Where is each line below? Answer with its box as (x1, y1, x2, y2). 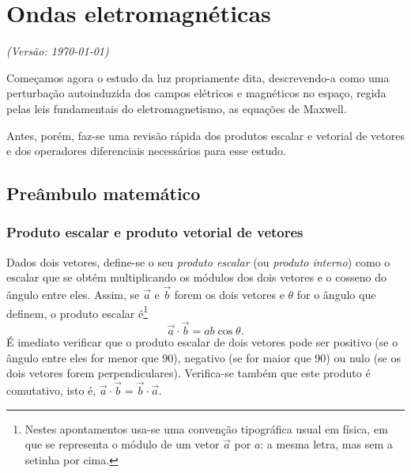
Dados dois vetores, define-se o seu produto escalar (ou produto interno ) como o (6, 253, 390, 270)
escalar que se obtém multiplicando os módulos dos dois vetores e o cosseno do (6, 269, 386, 286)
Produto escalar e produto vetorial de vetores (6, 222, 304, 242)
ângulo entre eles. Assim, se (6, 286, 140, 303)
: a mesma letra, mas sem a (260, 436, 393, 452)
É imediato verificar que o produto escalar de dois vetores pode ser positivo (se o (6, 334, 398, 350)
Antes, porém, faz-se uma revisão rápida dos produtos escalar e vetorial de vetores (6, 127, 405, 143)
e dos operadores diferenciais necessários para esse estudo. (6, 142, 286, 159)
